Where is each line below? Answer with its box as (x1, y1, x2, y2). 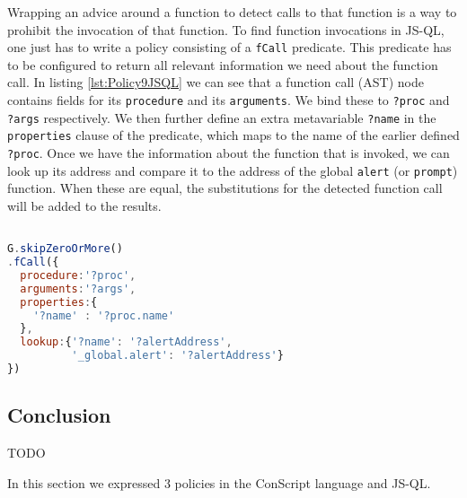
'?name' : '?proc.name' (32, 309, 175, 322)
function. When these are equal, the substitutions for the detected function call (7, 179, 443, 197)
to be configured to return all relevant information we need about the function (7, 55, 438, 74)
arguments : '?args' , (20, 282, 137, 295)
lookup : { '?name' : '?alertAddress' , (20, 336, 233, 349)
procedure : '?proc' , (20, 268, 137, 282)
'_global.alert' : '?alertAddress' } (71, 349, 284, 363)
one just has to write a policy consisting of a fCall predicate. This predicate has (7, 38, 452, 57)
